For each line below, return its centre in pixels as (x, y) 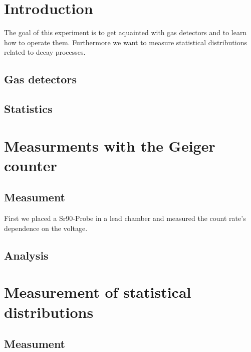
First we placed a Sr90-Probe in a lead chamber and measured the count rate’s (125, 218)
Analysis (26, 255)
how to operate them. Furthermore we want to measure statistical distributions (125, 42)
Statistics (28, 109)
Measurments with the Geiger (110, 145)
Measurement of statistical (98, 292)
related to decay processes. (45, 52)
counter (31, 165)
